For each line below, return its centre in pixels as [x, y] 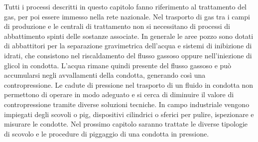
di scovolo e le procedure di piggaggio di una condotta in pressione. [107, 133]
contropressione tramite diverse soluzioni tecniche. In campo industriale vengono [127, 104]
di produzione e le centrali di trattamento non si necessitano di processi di [117, 26]
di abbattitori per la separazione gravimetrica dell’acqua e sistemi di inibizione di [128, 46]
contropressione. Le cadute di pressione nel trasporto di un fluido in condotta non [129, 84]
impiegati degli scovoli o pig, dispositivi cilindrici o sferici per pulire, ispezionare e [129, 114]
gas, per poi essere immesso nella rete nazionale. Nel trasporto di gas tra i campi [127, 16]
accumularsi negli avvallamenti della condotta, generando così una [105, 75]
